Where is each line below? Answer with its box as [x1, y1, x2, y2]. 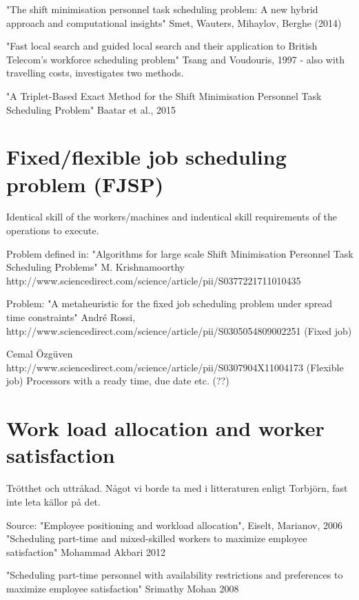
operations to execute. [6, 223, 99, 238]
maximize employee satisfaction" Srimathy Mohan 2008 [6, 581, 239, 595]
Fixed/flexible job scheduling [6, 143, 287, 171]
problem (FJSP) [6, 169, 164, 198]
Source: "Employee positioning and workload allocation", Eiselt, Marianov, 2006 [6, 517, 342, 532]
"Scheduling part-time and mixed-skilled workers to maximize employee [6, 531, 307, 546]
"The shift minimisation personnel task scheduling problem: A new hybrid [6, 2, 318, 16]
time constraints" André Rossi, [6, 310, 136, 324]
